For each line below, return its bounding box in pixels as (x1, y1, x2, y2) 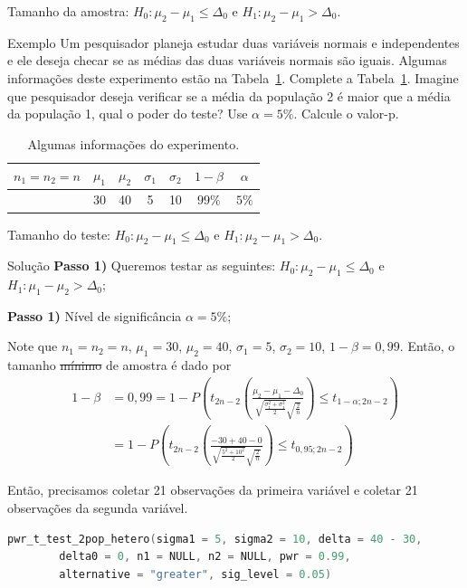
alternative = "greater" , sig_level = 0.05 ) (59, 567, 332, 581)
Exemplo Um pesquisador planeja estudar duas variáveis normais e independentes (7, 33, 460, 52)
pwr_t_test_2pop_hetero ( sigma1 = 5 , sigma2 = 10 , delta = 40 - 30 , (7, 532, 423, 545)
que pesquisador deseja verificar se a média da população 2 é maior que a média (7, 86, 451, 105)
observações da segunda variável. (7, 498, 188, 517)
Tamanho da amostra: (7, 2, 129, 20)
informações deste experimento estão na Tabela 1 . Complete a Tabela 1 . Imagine (7, 68, 459, 87)
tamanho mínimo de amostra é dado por (7, 356, 232, 375)
